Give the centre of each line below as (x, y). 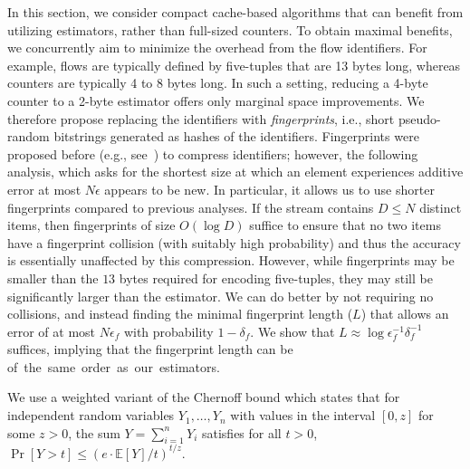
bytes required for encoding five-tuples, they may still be (276, 278)
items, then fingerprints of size (91, 225)
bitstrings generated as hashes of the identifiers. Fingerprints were (236, 136)
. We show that (293, 331)
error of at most (52, 331)
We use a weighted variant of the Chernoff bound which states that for (204, 397)
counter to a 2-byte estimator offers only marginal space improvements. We (216, 100)
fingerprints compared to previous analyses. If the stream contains (191, 207)
